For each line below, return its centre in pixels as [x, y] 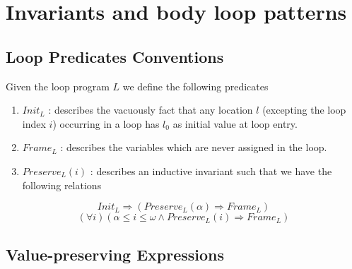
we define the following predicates [195, 86]
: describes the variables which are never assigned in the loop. [194, 147]
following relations [62, 185]
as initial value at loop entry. [235, 123]
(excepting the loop [304, 110]
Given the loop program [58, 86]
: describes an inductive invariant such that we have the [211, 171]
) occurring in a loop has [106, 123]
